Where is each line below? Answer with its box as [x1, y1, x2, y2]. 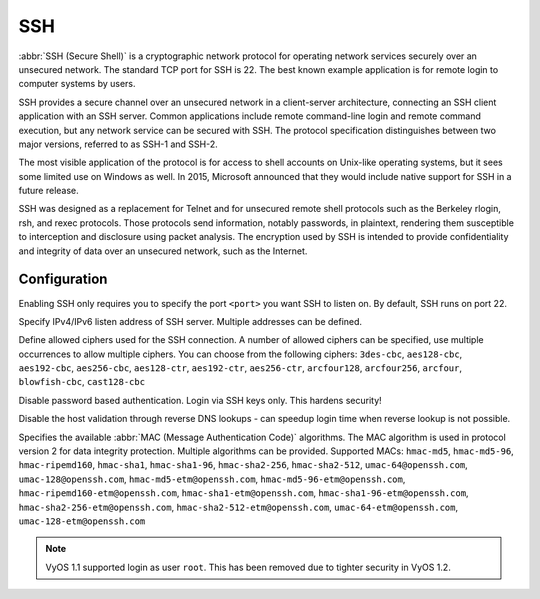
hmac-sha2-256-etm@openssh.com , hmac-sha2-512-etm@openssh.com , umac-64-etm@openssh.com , [18, 501, 459, 513]
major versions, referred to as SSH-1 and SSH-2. [18, 138, 219, 150]
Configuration [18, 271, 108, 288]
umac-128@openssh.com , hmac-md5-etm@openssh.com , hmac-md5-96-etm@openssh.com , [18, 473, 406, 485]
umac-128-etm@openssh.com [18, 516, 146, 527]
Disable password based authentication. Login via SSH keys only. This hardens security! [18, 394, 382, 406]
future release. [18, 185, 79, 197]
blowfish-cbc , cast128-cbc [18, 376, 145, 388]
